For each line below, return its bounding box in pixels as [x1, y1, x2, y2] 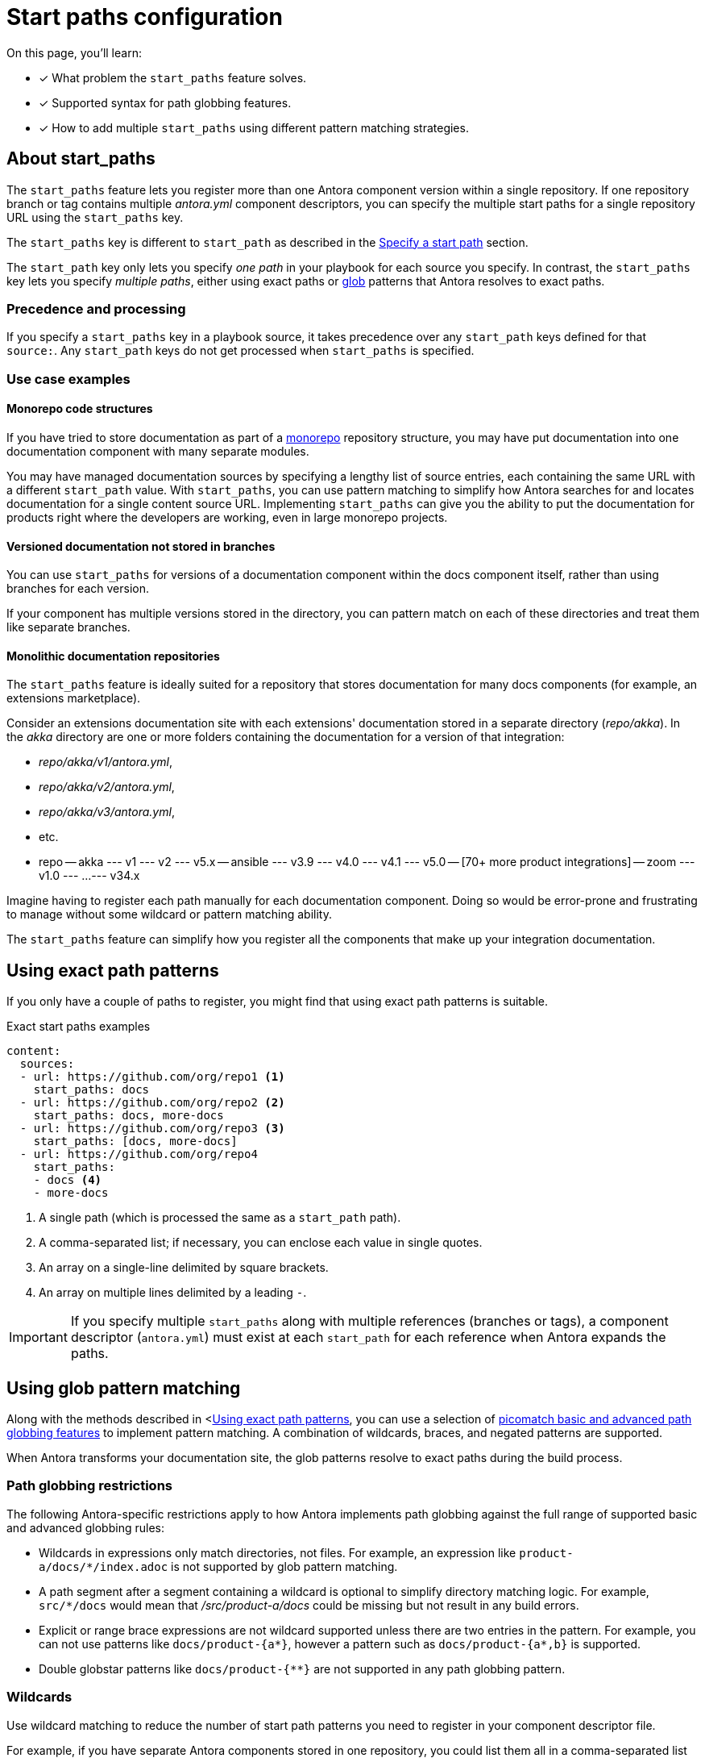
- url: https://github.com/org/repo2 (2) [19, 1096, 285, 1110]
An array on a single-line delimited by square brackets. [39, 1260, 329, 1275]
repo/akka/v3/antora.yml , [39, 805, 175, 819]
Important [9, 1329, 68, 1346]
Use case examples [6, 370, 131, 387]
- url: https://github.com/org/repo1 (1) [19, 1070, 285, 1084]
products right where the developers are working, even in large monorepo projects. [6, 510, 448, 524]
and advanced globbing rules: [6, 1520, 164, 1535]
